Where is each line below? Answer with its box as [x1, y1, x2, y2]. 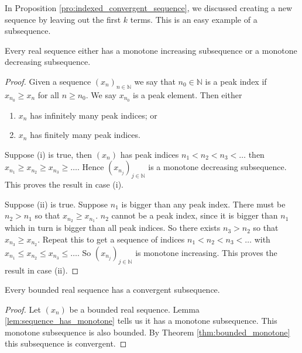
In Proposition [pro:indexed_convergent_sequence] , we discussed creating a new [5, 2, 293, 13]
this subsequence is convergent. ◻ [5, 337, 127, 349]
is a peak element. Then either [133, 88, 242, 101]
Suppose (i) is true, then [5, 148, 92, 160]
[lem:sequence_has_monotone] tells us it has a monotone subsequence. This [5, 314, 277, 327]
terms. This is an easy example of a [130, 13, 258, 25]
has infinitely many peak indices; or [30, 109, 157, 121]
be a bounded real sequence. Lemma [69, 303, 200, 315]
